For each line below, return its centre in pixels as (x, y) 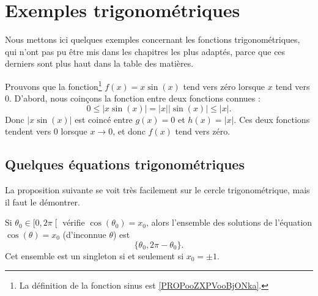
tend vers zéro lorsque (224, 86)
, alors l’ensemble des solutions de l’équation (229, 222)
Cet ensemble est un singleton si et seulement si (94, 255)
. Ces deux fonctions (272, 119)
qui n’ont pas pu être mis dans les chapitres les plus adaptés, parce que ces (145, 51)
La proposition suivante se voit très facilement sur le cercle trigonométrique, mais (157, 190)
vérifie (74, 222)
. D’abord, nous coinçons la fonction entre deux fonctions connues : (135, 98)
